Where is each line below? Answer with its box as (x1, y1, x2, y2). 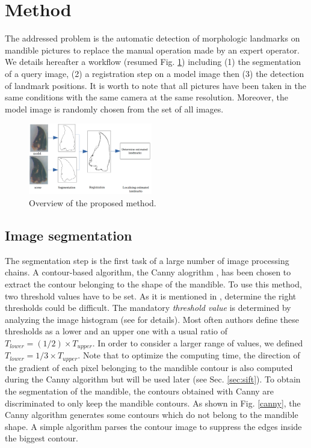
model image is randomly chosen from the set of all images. (5, 102, 224, 115)
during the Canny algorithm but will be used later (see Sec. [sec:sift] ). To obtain (5, 373, 301, 385)
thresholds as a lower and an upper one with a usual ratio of (5, 325, 227, 337)
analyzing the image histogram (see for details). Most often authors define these (5, 313, 300, 325)
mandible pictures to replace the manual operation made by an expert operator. (5, 43, 300, 56)
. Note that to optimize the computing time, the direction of (78, 349, 300, 361)
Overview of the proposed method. (29, 196, 156, 209)
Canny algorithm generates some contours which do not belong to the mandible (5, 408, 298, 421)
